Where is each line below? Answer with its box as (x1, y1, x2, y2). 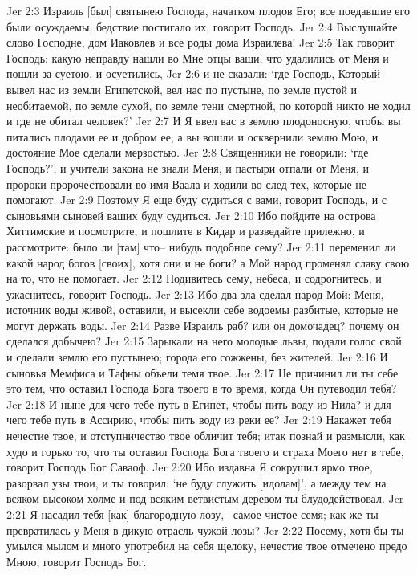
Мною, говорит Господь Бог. (6, 553, 147, 569)
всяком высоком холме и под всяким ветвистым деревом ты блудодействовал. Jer (6, 490, 404, 507)
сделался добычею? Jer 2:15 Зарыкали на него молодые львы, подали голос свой (6, 332, 402, 349)
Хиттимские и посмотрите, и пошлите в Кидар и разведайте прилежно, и (6, 222, 365, 239)
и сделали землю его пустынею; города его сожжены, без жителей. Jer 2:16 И (6, 349, 388, 365)
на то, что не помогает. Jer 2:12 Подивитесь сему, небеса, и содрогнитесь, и (6, 270, 382, 287)
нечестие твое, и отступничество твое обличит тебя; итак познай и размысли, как (6, 427, 405, 444)
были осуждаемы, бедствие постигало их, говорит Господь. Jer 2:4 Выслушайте (6, 18, 398, 35)
